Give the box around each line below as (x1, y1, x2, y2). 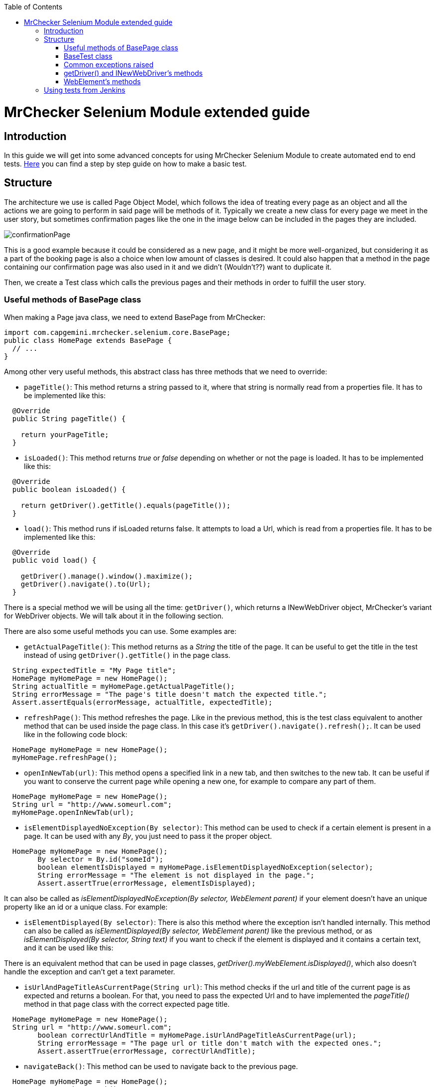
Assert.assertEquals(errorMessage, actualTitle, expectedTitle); (12, 698, 273, 706)
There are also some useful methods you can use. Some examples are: (4, 626, 237, 635)
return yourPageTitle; (20, 430, 109, 439)
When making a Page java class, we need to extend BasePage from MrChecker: (4, 312, 265, 321)
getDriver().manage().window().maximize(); (20, 572, 193, 580)
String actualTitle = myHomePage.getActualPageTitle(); (12, 682, 235, 690)
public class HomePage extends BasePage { (4, 336, 172, 344)
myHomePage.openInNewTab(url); (12, 808, 134, 816)
